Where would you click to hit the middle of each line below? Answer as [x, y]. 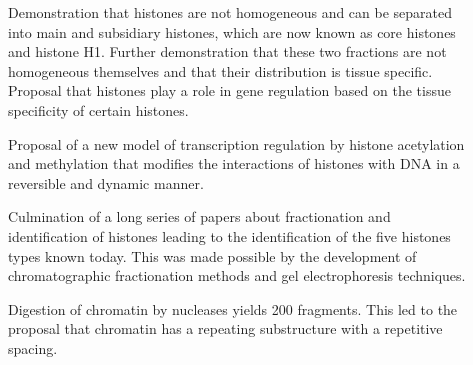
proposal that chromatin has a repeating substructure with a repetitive [225, 328]
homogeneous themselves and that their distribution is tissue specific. [220, 70]
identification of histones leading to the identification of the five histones [229, 235]
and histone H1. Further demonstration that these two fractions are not [227, 51]
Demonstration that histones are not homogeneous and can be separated [230, 12]
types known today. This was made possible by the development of [212, 255]
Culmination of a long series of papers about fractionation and [199, 216]
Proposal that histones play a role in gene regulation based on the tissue [229, 90]
